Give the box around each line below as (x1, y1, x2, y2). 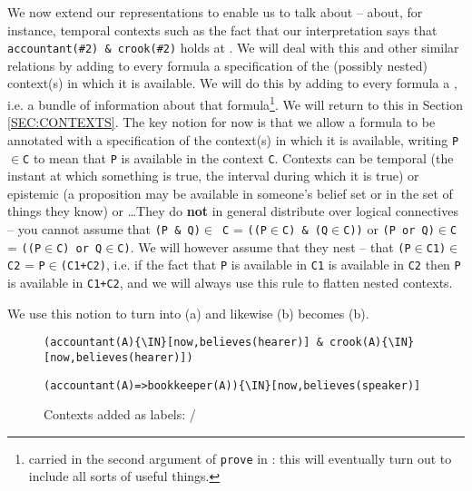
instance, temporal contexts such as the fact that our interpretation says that (7, 20, 438, 39)
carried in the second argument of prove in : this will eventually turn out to (28, 448, 452, 467)
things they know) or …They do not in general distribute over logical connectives (7, 201, 458, 221)
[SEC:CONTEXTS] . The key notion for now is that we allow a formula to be (7, 113, 436, 132)
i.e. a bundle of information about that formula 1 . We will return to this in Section (7, 93, 463, 113)
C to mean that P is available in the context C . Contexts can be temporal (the (23, 148, 454, 167)
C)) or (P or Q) (343, 219, 435, 238)
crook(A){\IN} (329, 336, 415, 349)
